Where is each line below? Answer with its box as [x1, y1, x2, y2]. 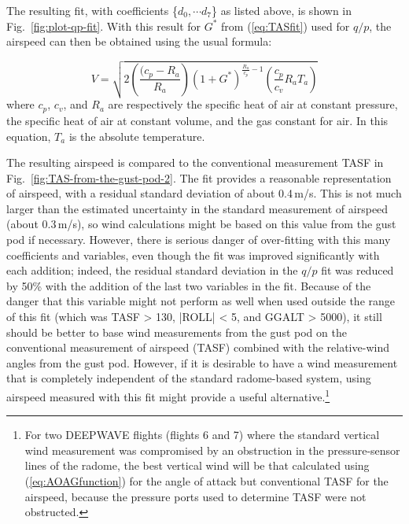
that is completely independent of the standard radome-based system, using [6, 370, 371, 386]
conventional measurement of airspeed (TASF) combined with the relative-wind [6, 339, 389, 356]
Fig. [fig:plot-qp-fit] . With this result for [6, 17, 201, 34]
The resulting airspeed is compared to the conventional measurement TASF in [6, 154, 384, 171]
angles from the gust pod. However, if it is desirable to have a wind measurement [6, 354, 398, 371]
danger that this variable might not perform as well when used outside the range [6, 293, 396, 309]
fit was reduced [321, 262, 394, 279]
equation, [6, 127, 51, 144]
